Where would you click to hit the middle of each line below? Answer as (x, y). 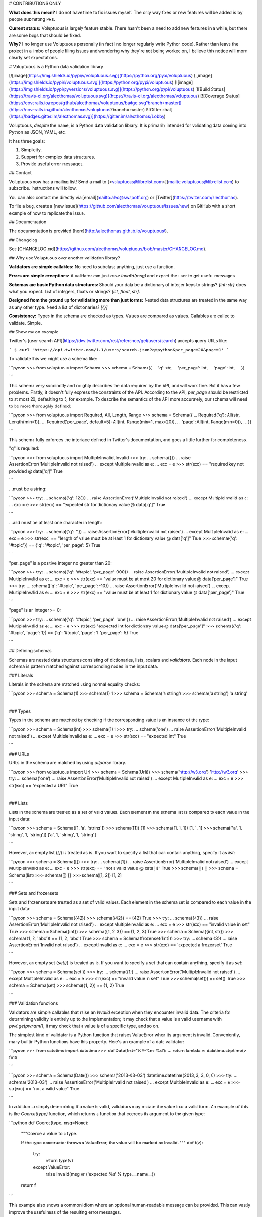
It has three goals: (27, 141)
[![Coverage (213, 96)
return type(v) (59, 1161)
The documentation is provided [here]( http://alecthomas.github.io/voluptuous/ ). (89, 231)
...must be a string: (28, 489)
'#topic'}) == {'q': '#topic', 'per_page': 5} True (55, 545)
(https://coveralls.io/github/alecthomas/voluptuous (60, 110)
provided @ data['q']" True (36, 471)
